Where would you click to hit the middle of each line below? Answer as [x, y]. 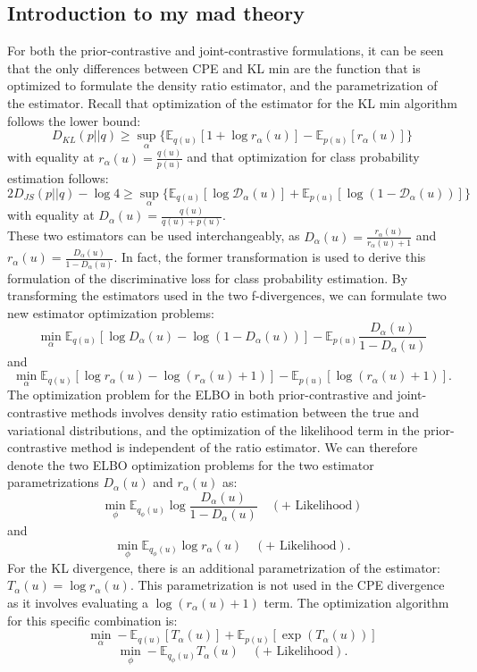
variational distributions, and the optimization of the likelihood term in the [213, 429]
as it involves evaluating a [78, 602]
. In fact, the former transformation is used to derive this [270, 257]
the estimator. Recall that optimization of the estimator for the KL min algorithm [232, 102]
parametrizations [53, 482]
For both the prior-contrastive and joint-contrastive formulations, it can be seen [226, 50]
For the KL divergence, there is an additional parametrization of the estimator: [224, 567]
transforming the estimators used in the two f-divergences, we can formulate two [227, 295]
